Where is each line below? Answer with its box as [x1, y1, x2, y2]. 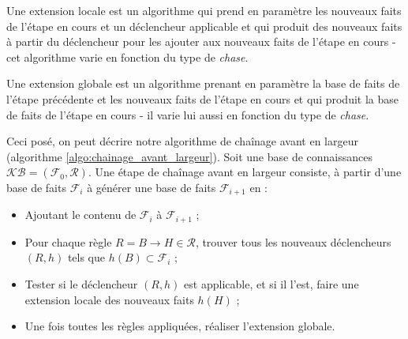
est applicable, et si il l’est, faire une [184, 276, 359, 292]
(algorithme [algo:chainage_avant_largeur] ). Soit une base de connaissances [6, 148, 373, 164]
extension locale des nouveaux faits [24, 291, 194, 307]
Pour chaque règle [24, 233, 112, 250]
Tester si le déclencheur [24, 276, 138, 292]
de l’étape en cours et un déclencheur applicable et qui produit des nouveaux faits [6, 17, 402, 34]
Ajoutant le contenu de [24, 206, 137, 223]
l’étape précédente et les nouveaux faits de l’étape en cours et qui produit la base [6, 90, 399, 107]
